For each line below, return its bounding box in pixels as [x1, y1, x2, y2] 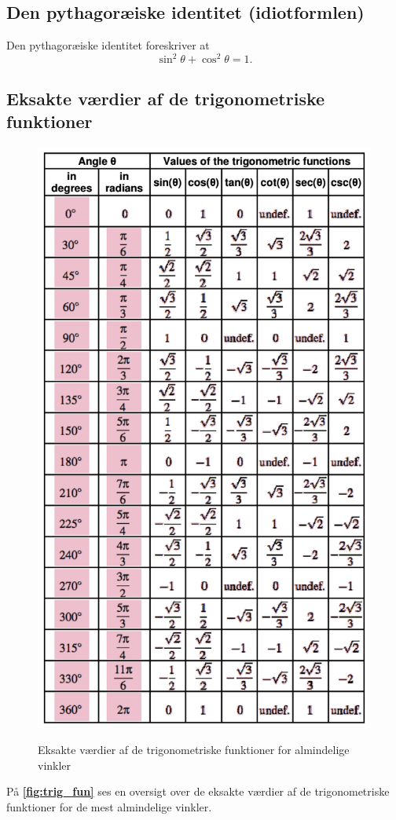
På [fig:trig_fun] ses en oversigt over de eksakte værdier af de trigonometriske [6, 783, 390, 800]
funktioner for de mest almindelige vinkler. [6, 798, 212, 815]
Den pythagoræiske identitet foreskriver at [6, 37, 210, 53]
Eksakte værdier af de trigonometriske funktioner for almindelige [38, 741, 350, 758]
